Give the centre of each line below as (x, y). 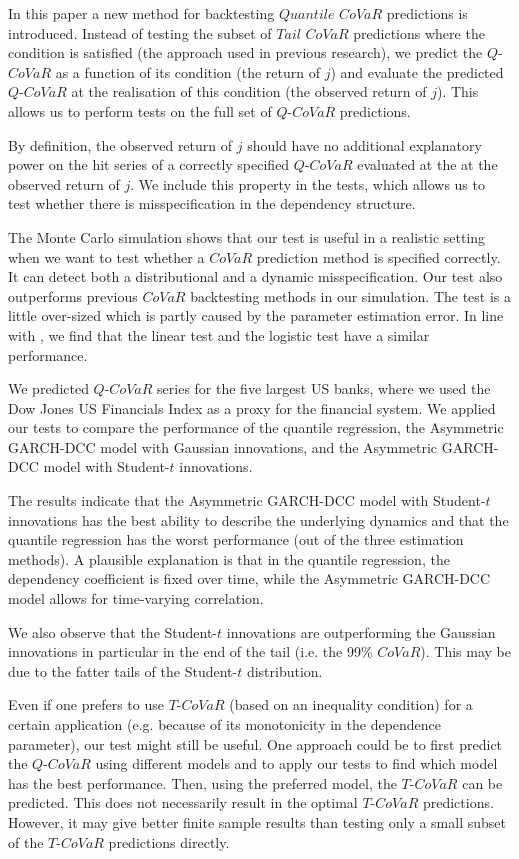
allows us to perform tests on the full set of (140, 110)
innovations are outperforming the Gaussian (361, 631)
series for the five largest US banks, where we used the (324, 388)
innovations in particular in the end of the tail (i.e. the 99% (190, 651)
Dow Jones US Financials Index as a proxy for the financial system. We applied (252, 407)
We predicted (48, 388)
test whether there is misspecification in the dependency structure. (212, 203)
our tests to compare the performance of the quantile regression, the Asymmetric (256, 427)
